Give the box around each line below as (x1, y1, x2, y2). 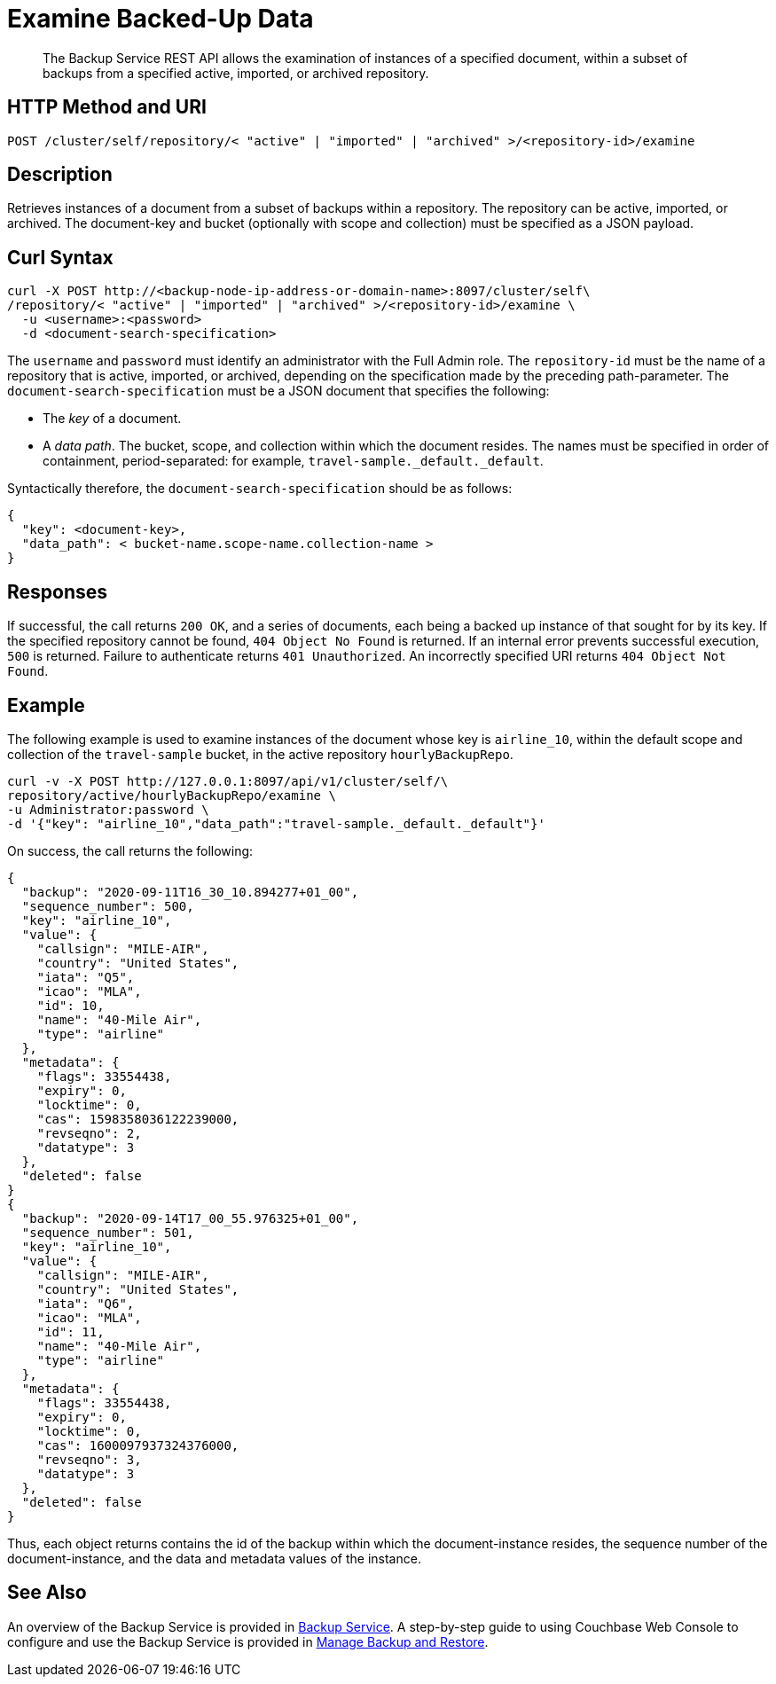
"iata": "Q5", (36, 969, 135, 984)
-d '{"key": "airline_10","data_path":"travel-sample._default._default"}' (7, 816, 545, 831)
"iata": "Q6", (36, 1296, 135, 1311)
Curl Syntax (7, 246, 114, 269)
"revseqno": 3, (36, 1452, 142, 1467)
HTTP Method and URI (7, 96, 207, 119)
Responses (7, 580, 108, 603)
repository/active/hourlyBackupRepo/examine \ (7, 787, 336, 803)
